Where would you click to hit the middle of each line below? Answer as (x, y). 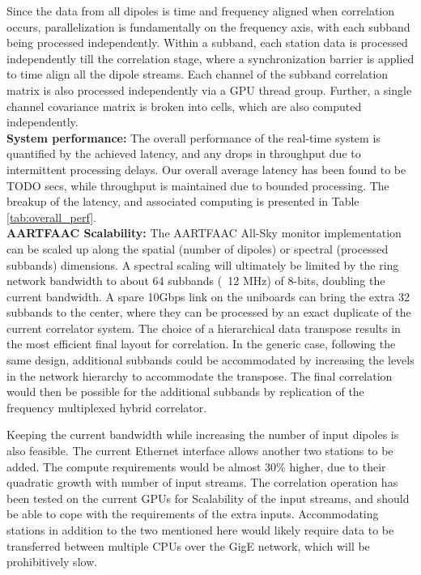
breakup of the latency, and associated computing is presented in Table (183, 201)
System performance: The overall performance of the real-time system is (193, 137)
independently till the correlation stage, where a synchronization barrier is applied (210, 58)
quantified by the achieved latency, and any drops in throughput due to (184, 153)
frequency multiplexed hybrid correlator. (107, 407)
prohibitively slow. (52, 562)
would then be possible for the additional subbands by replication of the (185, 392)
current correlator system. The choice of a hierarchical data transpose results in (204, 328)
